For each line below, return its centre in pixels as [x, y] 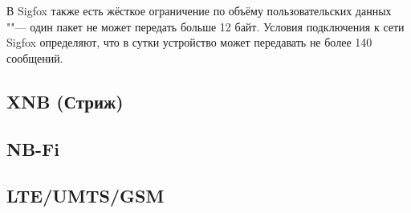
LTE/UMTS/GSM [85, 196]
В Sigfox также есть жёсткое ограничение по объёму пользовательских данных [199, 10]
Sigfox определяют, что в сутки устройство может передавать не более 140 [189, 42]
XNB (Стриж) [65, 101]
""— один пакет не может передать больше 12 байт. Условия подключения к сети [205, 26]
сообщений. [35, 57]
